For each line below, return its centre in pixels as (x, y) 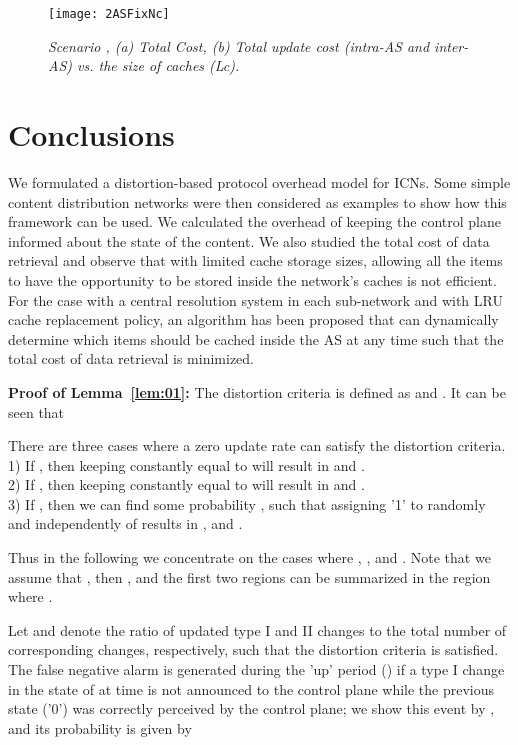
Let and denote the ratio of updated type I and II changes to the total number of (257, 629)
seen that (36, 411)
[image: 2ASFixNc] (109, 14)
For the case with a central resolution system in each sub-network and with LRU (255, 299)
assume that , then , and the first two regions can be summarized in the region (249, 576)
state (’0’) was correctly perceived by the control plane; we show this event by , (251, 708)
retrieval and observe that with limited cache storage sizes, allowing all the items (255, 260)
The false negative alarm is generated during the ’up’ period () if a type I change (256, 669)
